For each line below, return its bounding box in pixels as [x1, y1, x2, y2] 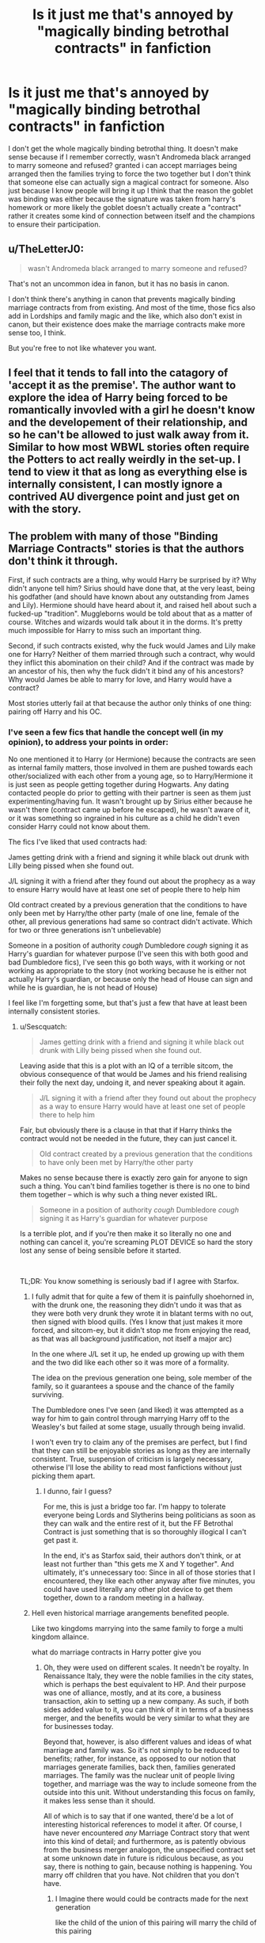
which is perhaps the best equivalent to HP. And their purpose [43, 1680, 247, 1689]
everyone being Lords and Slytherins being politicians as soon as [43, 1510, 256, 1520]
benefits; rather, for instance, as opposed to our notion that [43, 1754, 237, 1764]
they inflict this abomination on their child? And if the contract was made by [8, 658, 255, 667]
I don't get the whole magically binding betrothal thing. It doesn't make [8, 143, 239, 153]
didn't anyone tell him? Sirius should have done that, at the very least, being [8, 583, 256, 593]
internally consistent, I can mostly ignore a [8, 478, 223, 491]
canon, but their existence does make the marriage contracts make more [8, 319, 245, 329]
